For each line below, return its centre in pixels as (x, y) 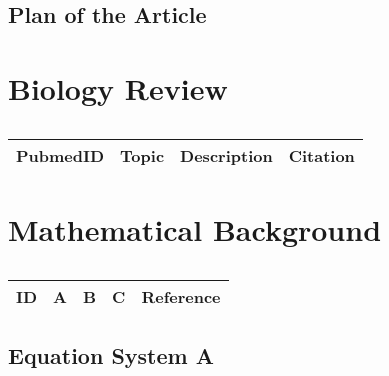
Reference (181, 297)
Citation (321, 155)
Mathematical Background (195, 229)
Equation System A (111, 355)
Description (226, 155)
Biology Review (118, 87)
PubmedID (60, 155)
